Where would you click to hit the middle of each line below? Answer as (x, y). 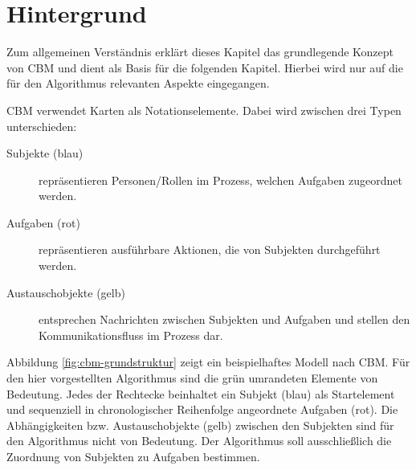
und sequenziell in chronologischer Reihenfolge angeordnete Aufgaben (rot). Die (202, 409)
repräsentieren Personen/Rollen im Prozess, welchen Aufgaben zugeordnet (220, 180)
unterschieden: (42, 126)
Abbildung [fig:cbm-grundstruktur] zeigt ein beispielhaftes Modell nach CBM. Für (208, 362)
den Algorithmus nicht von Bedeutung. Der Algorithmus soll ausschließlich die (199, 441)
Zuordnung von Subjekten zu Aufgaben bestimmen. (133, 456)
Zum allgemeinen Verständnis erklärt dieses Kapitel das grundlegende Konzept (200, 52)
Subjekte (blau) (45, 153)
